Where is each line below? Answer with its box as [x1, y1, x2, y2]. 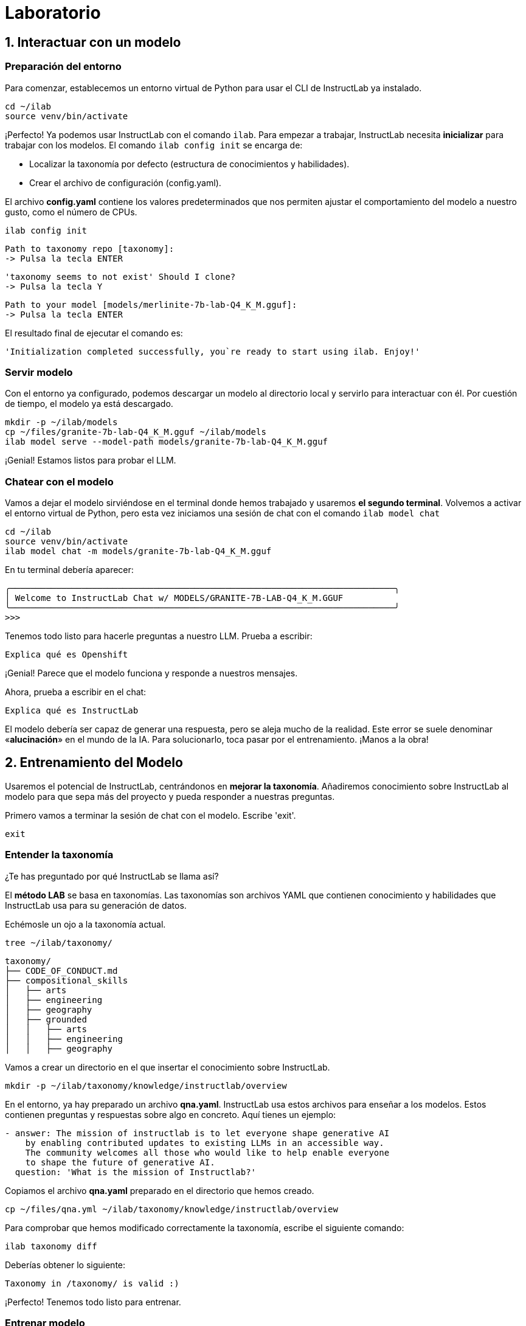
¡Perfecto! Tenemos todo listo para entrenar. [5, 1296, 181, 1307]
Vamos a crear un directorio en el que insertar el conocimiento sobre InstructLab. [5, 1061, 330, 1072]
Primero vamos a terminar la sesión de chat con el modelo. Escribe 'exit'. [5, 810, 296, 821]
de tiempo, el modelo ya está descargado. [5, 398, 173, 409]
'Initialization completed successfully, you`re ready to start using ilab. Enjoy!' [5, 346, 420, 356]
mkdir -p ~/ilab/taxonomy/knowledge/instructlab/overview [5, 1080, 287, 1091]
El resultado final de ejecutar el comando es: [5, 327, 183, 338]
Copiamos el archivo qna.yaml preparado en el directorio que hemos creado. [5, 1185, 314, 1196]
